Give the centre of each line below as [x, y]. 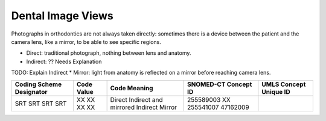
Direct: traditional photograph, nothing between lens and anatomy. [109, 53]
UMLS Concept [284, 84]
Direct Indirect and [136, 99]
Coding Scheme [38, 84]
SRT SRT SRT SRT [41, 104]
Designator [31, 92]
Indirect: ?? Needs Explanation [64, 61]
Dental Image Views [62, 16]
